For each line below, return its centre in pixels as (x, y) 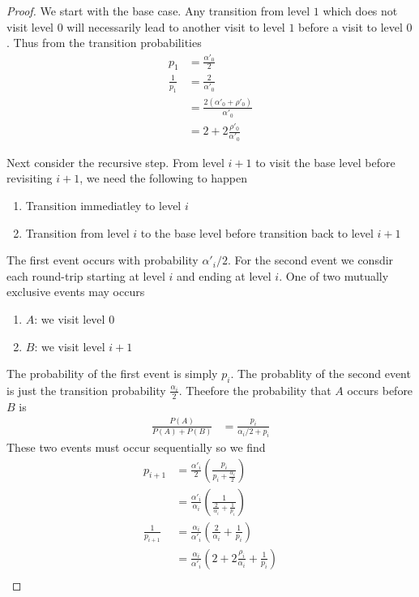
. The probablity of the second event (321, 374)
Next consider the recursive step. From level (115, 162)
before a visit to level (351, 26)
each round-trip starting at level (86, 275)
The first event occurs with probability (103, 260)
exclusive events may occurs (76, 292)
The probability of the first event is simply (112, 374)
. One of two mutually (334, 275)
